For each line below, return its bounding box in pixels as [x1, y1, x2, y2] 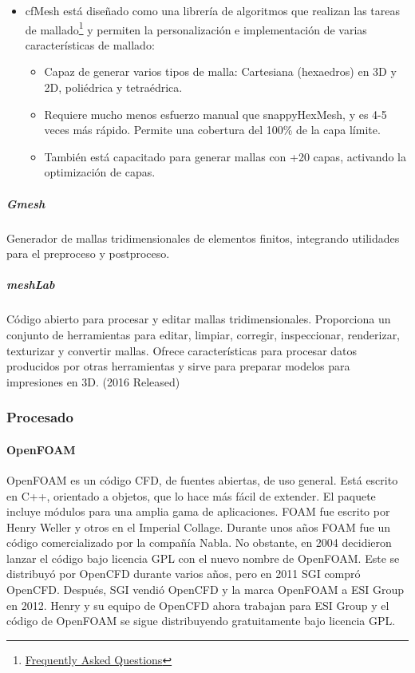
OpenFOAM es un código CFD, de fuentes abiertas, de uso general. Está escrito [6, 471, 398, 488]
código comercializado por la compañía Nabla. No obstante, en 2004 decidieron [6, 534, 392, 551]
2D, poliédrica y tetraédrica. [44, 79, 183, 96]
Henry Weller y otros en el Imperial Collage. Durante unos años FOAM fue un [6, 518, 391, 535]
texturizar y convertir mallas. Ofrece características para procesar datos [6, 342, 358, 358]
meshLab [6, 276, 55, 293]
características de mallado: [25, 36, 155, 53]
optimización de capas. [44, 164, 156, 180]
